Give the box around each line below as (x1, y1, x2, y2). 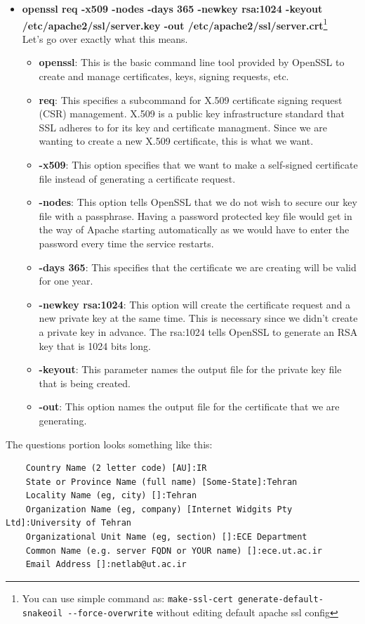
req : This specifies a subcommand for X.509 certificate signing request (39, 92, 343, 107)
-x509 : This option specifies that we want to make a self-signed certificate (39, 157, 358, 171)
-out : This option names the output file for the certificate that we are (39, 399, 340, 414)
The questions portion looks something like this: (6, 436, 213, 451)
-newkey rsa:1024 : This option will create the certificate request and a (39, 297, 351, 311)
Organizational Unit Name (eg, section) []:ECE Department (25, 532, 307, 542)
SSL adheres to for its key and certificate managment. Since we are (39, 119, 327, 134)
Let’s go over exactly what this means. (22, 31, 188, 46)
